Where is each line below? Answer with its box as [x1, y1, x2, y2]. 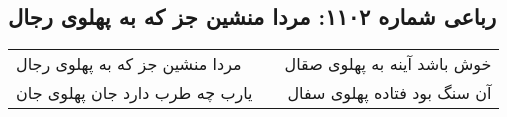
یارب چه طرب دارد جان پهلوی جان [16, 81, 253, 105]
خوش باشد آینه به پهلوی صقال [284, 52, 492, 76]
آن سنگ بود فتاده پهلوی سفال [287, 81, 492, 105]
